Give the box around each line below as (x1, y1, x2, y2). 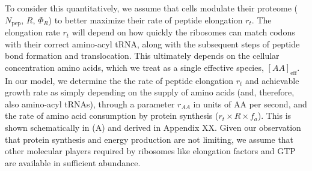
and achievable (245, 74, 299, 86)
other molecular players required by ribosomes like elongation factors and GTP (5, 145, 296, 157)
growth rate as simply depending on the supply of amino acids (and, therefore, (5, 86, 295, 98)
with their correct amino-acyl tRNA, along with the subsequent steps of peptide (5, 37, 300, 50)
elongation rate (5, 26, 60, 38)
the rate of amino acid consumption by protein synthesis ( (5, 109, 219, 122)
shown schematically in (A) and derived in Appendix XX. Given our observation (5, 121, 301, 133)
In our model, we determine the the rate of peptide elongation (5, 74, 234, 86)
